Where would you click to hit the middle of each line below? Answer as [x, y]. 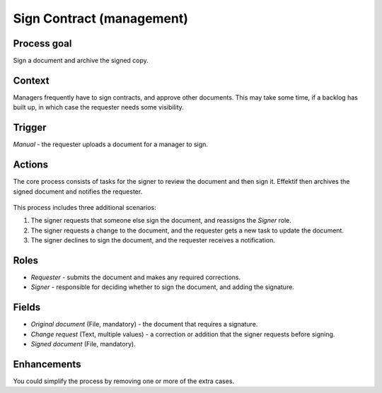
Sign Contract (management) [101, 18]
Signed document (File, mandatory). [83, 344]
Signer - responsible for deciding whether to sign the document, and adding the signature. [163, 287]
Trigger [30, 128]
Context [31, 80]
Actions [31, 165]
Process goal [42, 43]
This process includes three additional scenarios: [85, 207]
